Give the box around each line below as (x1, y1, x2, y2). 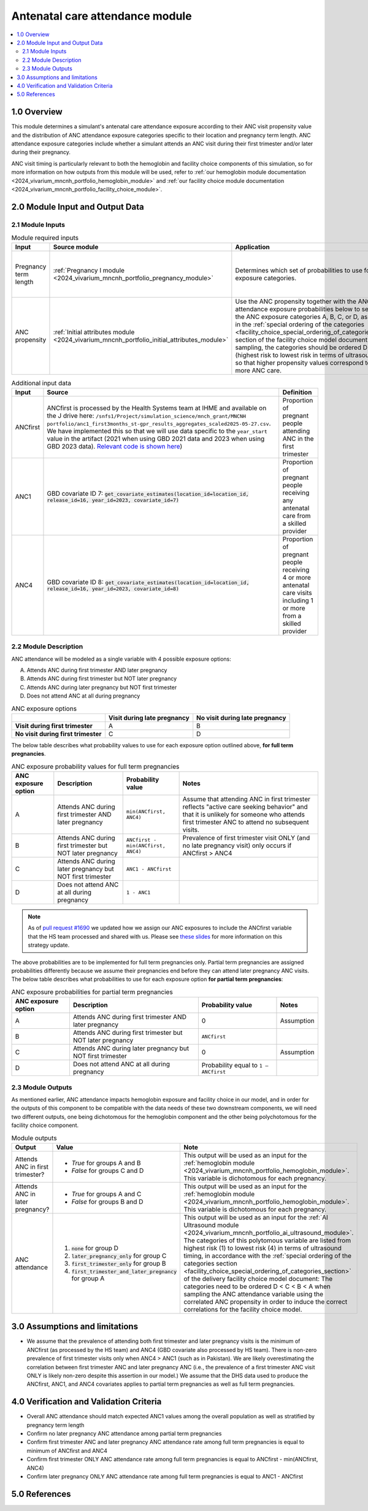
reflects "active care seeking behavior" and (182, 802, 308, 811)
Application (235, 243, 270, 252)
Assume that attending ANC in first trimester (182, 795, 311, 804)
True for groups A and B (71, 1158, 141, 1167)
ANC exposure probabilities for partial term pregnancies (11, 988, 173, 996)
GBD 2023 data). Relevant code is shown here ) (47, 442, 183, 450)
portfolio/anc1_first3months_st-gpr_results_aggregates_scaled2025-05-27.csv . (47, 419, 271, 428)
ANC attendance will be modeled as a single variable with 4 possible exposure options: (11, 655, 231, 663)
